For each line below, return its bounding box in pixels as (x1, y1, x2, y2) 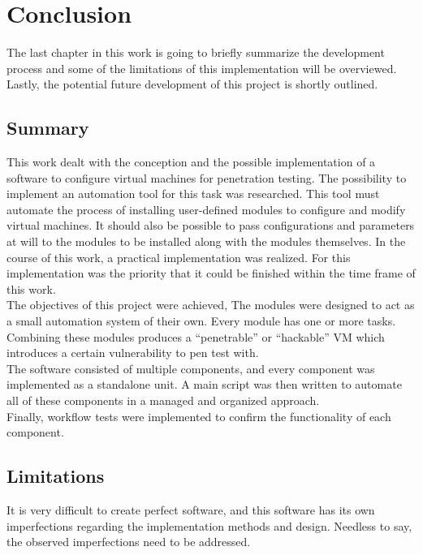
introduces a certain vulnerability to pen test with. (6, 344, 259, 361)
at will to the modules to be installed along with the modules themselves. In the (6, 233, 406, 250)
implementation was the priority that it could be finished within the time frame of (6, 265, 416, 282)
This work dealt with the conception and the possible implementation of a (6, 153, 376, 170)
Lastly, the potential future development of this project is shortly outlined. (6, 75, 378, 92)
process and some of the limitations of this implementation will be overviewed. (6, 59, 397, 76)
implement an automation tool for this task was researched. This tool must (6, 185, 380, 202)
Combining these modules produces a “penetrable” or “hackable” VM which (6, 328, 385, 345)
